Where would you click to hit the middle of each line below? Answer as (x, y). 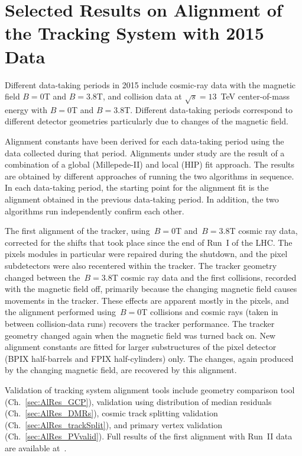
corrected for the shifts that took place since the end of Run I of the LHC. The (149, 242)
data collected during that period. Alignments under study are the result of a (145, 152)
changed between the (43, 277)
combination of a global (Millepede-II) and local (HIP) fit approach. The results (150, 164)
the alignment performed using (61, 312)
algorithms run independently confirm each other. (95, 211)
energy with (26, 109)
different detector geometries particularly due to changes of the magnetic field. (147, 121)
